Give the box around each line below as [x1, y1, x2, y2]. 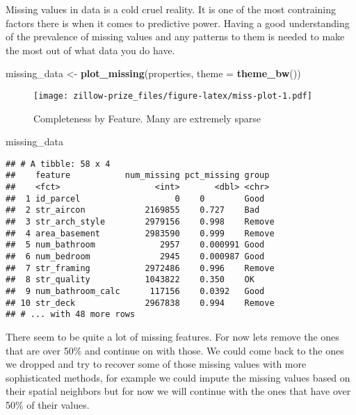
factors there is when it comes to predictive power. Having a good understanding [6, 15, 350, 30]
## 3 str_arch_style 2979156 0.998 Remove [6, 217, 275, 227]
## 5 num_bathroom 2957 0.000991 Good [6, 240, 265, 250]
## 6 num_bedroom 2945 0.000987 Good [6, 252, 265, 262]
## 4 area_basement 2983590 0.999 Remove [6, 228, 275, 238]
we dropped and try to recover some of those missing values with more [6, 357, 307, 371]
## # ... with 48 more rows [6, 309, 136, 320]
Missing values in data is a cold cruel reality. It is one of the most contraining [6, 2, 337, 16]
